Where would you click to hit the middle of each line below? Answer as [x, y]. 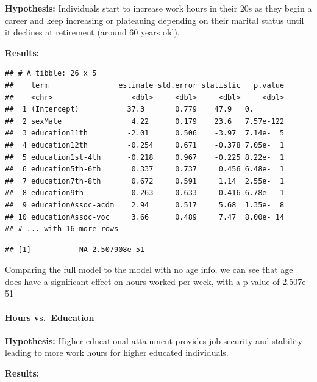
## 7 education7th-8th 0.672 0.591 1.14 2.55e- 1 [145, 181]
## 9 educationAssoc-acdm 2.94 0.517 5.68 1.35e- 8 [145, 205]
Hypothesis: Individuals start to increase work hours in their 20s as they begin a [158, 8]
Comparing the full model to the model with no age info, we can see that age [149, 269]
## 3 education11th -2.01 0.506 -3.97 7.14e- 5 [145, 133]
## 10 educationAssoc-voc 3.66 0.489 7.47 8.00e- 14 [145, 217]
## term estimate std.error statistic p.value [145, 85]
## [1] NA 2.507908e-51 [75, 249]
